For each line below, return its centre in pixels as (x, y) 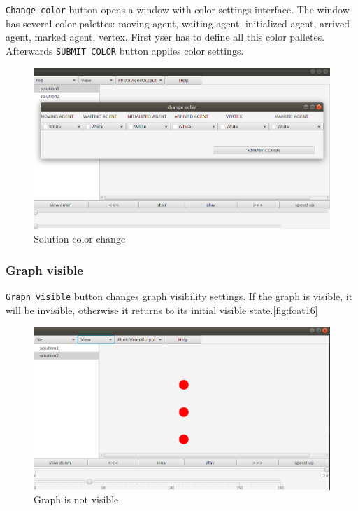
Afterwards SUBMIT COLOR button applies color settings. (125, 50)
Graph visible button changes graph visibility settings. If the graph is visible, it (179, 295)
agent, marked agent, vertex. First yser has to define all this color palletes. (165, 37)
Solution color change (80, 239)
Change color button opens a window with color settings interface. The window (178, 9)
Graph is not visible (76, 499)
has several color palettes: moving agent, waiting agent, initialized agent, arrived (178, 23)
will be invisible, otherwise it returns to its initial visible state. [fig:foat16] (162, 309)
